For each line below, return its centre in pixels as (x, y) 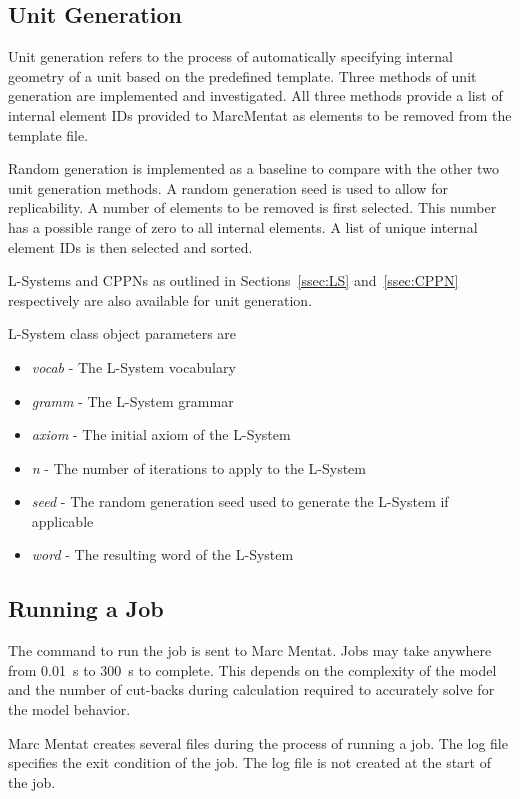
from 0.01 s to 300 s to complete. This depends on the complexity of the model (252, 669)
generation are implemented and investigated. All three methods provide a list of (255, 95)
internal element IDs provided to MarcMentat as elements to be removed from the (260, 114)
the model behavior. (69, 709)
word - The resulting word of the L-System (162, 554)
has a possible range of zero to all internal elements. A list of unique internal (243, 226)
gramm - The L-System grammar (132, 400)
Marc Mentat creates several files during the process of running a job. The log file (258, 742)
